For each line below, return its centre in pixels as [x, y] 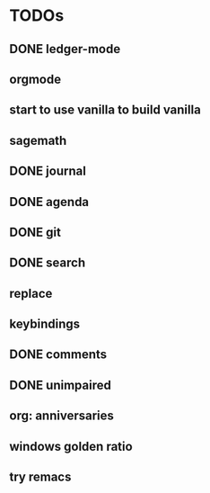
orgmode [35, 79]
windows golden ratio [71, 446]
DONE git [35, 232]
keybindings [45, 324]
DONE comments [58, 355]
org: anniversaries [62, 416]
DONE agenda [49, 202]
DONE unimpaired [61, 385]
